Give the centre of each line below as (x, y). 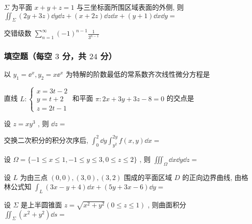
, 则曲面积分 (167, 204)
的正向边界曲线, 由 (212, 177)
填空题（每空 (28, 56)
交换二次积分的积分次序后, (46, 140)
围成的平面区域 (148, 177)
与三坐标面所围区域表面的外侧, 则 (130, 7)
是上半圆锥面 (41, 204)
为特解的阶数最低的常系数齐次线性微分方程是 (138, 74)
